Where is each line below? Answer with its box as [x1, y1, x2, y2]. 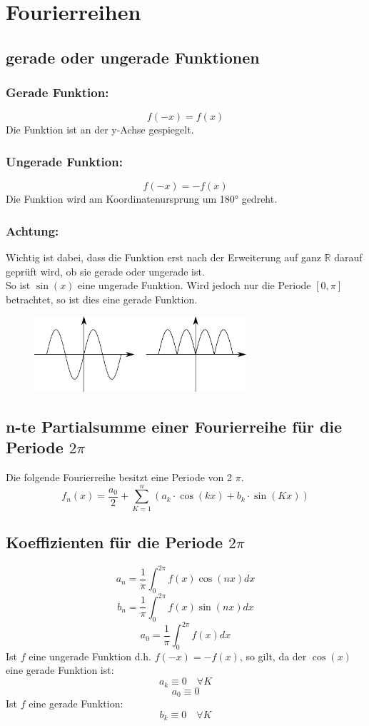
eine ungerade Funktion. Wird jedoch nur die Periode [78, 278, 311, 293]
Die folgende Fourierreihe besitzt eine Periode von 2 [6, 470, 232, 485]
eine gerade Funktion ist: [6, 662, 114, 677]
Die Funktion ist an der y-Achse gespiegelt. [6, 122, 194, 137]
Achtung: [6, 221, 59, 239]
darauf [334, 250, 363, 264]
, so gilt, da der [239, 648, 307, 663]
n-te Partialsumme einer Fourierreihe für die [6, 415, 343, 437]
